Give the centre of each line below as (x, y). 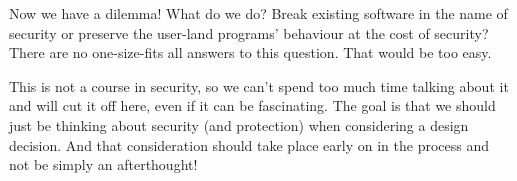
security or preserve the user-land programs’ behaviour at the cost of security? (249, 32)
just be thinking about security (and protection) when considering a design (239, 124)
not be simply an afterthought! (103, 164)
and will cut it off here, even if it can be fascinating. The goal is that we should (252, 105)
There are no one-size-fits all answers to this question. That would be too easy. (250, 52)
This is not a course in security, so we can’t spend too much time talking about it (259, 85)
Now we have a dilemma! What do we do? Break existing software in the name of (258, 13)
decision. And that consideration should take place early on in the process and (249, 144)
